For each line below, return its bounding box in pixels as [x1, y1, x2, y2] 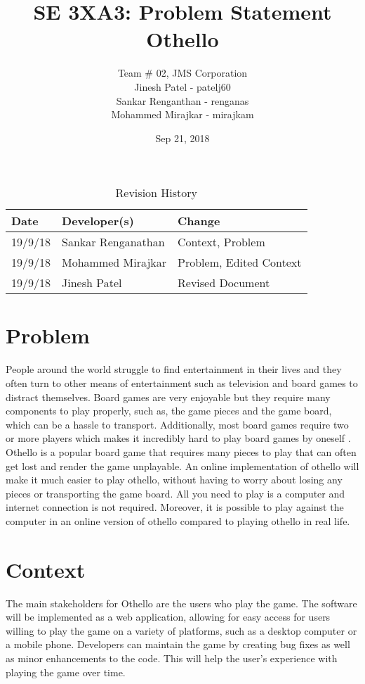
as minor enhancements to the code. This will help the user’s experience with [6, 651, 338, 666]
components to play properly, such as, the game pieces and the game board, [6, 403, 332, 418]
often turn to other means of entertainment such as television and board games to [6, 376, 358, 390]
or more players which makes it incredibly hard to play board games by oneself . [6, 431, 351, 445]
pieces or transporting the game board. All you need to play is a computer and [6, 486, 345, 500]
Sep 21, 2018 [155, 130, 210, 145]
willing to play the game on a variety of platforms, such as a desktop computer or [6, 623, 357, 638]
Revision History [115, 184, 197, 201]
